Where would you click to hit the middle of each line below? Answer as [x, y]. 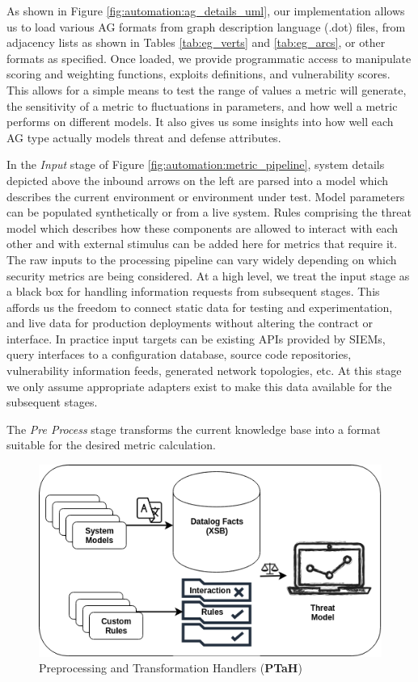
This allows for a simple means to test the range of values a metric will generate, [207, 89]
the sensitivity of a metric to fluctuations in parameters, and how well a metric [202, 105]
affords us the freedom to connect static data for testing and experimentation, [200, 307]
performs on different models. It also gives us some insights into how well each [200, 122]
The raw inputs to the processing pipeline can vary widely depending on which [202, 259]
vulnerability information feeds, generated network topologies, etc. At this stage [204, 370]
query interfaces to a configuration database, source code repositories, [179, 354]
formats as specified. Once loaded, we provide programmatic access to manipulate [209, 58]
